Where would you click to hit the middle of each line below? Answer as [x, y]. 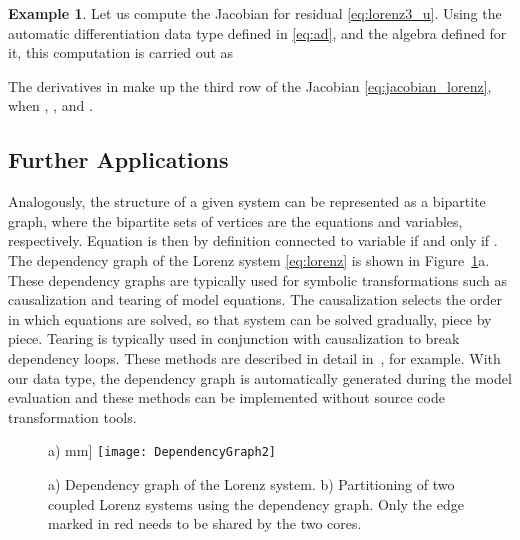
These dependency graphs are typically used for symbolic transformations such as [257, 279]
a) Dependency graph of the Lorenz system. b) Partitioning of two [251, 483]
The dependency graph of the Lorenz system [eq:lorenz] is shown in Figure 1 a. [249, 259]
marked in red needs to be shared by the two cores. [205, 523]
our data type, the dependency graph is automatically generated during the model [260, 377]
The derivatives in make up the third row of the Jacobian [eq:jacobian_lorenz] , [250, 85]
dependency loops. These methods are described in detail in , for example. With [254, 357]
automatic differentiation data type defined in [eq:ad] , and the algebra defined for [257, 32]
